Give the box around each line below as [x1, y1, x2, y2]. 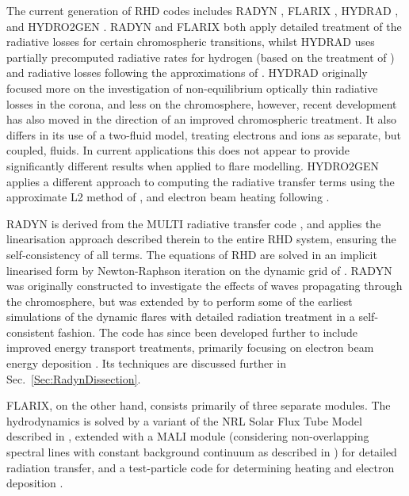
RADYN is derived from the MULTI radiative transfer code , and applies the [6, 215, 381, 231]
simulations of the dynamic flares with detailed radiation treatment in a [6, 308, 355, 325]
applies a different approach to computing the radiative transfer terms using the [6, 173, 395, 189]
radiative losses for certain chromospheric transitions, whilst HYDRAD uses [6, 33, 375, 50]
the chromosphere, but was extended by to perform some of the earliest [6, 292, 353, 309]
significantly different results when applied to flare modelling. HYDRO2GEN [6, 157, 380, 174]
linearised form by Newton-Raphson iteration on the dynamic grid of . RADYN [6, 261, 392, 278]
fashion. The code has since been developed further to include [58, 323, 358, 340]
